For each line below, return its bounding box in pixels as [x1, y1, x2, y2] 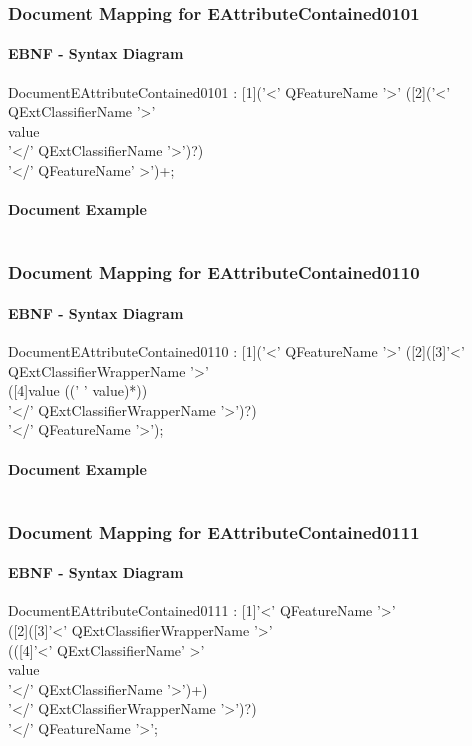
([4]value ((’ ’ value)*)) [8, 380, 148, 401]
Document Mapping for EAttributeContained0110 [8, 260, 420, 285]
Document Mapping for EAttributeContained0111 [8, 519, 420, 544]
